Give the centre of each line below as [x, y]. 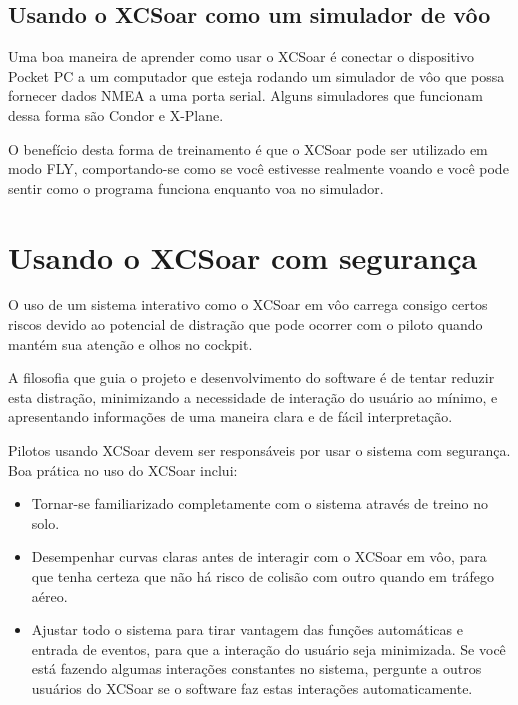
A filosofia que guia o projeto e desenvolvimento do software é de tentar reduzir [251, 377]
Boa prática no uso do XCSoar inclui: [123, 469]
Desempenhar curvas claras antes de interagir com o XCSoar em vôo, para [259, 556]
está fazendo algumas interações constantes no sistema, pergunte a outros [256, 668]
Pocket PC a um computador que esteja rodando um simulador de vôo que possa [256, 75]
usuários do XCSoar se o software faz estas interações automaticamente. [252, 687]
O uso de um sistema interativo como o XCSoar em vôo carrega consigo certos [248, 304]
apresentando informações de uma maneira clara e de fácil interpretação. [230, 416]
